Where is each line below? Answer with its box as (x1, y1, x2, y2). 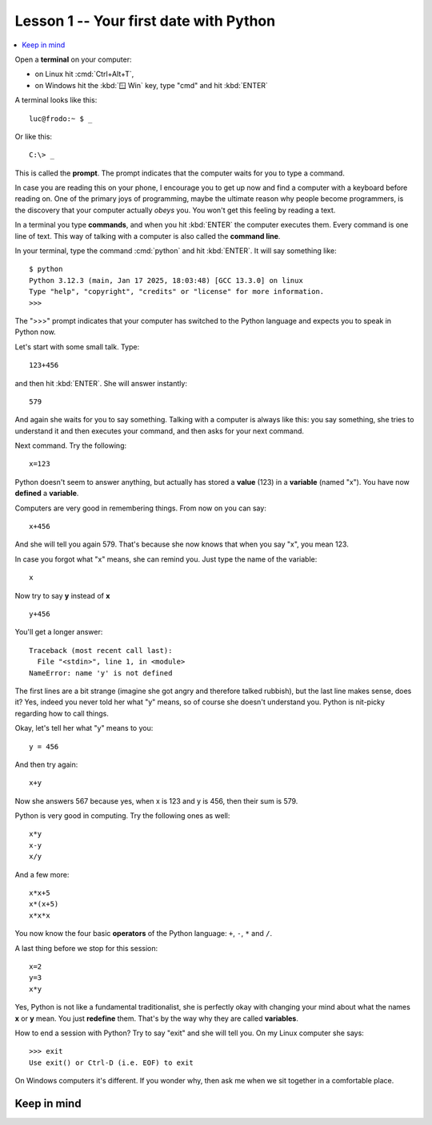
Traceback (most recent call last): (29, 646, 173, 655)
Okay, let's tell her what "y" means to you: (14, 724, 154, 733)
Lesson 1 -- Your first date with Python (14, 12, 276, 30)
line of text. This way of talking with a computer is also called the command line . (14, 231, 281, 240)
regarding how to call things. (14, 708, 110, 718)
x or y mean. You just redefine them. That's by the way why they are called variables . (14, 1014, 299, 1023)
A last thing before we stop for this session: (14, 943, 158, 953)
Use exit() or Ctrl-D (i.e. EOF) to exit (29, 1058, 194, 1067)
